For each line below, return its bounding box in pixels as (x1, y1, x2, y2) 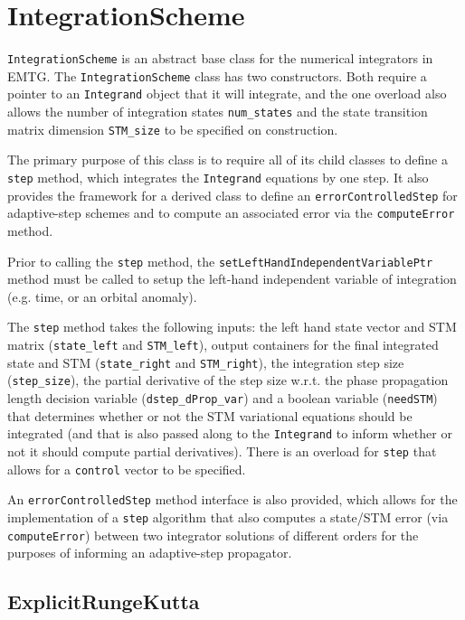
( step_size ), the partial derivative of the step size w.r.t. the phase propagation (7, 371, 449, 390)
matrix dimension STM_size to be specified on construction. (7, 119, 338, 138)
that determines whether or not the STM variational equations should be (7, 406, 413, 425)
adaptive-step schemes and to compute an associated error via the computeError (7, 203, 455, 222)
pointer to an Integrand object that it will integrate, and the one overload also (7, 84, 447, 103)
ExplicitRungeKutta (7, 587, 200, 615)
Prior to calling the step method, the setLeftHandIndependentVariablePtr (7, 251, 433, 270)
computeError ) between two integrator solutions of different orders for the (7, 525, 419, 544)
